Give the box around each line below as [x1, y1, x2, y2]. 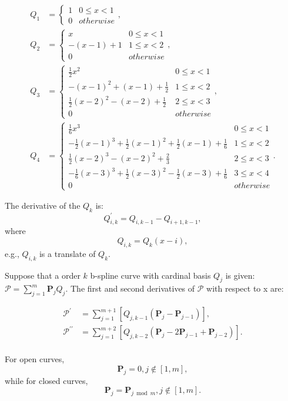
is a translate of [39, 247, 96, 259]
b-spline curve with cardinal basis [90, 269, 211, 281]
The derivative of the [5, 199, 81, 212]
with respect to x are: [206, 282, 284, 295]
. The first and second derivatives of [65, 282, 195, 295]
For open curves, [5, 353, 65, 365]
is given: [225, 269, 255, 281]
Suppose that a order [5, 269, 81, 281]
